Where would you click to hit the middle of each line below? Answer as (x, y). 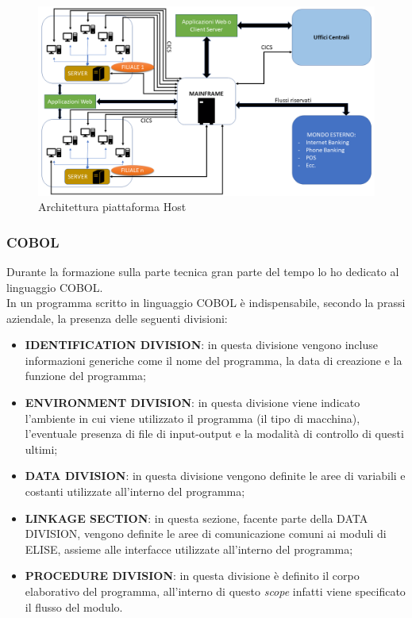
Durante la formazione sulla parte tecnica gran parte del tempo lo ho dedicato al (203, 271)
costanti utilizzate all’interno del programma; (135, 491)
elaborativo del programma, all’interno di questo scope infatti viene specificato (215, 591)
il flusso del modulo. (74, 606)
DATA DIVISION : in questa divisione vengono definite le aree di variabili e (215, 476)
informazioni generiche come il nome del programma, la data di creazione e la (214, 360)
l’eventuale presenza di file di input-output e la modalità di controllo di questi (214, 434)
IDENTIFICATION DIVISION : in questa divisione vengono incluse (201, 345)
